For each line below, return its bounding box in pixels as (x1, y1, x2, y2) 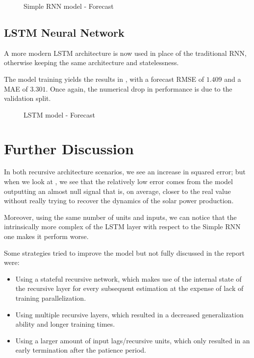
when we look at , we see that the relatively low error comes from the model (4, 176, 233, 187)
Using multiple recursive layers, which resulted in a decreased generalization (15, 309, 244, 319)
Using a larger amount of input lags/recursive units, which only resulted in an (15, 335, 250, 345)
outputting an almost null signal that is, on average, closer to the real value (4, 186, 231, 196)
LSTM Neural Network (4, 24, 125, 40)
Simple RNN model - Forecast (24, 1, 114, 11)
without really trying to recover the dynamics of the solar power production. (4, 195, 234, 206)
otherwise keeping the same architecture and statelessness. (4, 57, 179, 68)
